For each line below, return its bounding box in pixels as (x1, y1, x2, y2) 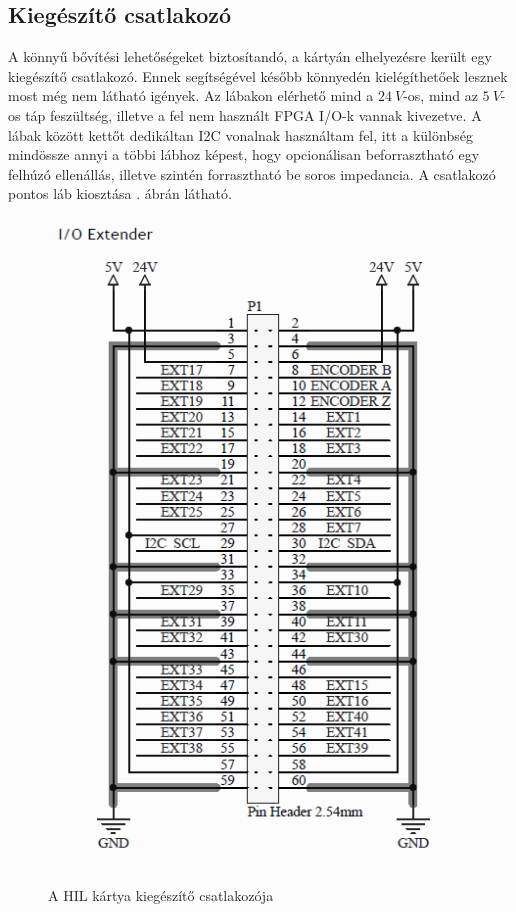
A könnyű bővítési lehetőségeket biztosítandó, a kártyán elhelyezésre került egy (8, 46, 492, 67)
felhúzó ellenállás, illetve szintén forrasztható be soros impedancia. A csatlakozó (8, 163, 496, 184)
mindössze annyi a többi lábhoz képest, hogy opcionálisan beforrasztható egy (8, 144, 480, 165)
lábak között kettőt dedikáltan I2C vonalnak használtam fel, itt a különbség (8, 124, 473, 145)
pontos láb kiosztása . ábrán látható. (8, 183, 232, 204)
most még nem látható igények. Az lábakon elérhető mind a (8, 85, 374, 106)
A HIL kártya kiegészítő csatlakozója (48, 885, 274, 906)
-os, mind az (403, 85, 478, 106)
